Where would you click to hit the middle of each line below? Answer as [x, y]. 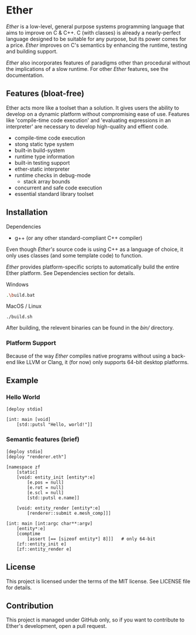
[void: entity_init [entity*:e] [56, 477]
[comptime [29, 534]
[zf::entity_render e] [44, 549]
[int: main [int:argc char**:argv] [49, 523]
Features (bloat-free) [45, 94]
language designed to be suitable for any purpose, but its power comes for [96, 39]
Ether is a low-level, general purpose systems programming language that [95, 26]
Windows [18, 284]
